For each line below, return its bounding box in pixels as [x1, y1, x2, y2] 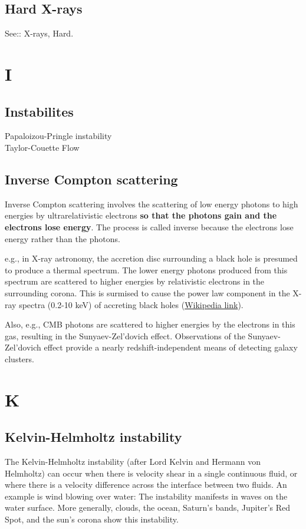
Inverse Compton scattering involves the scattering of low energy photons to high [5, 197, 298, 210]
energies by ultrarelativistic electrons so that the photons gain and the [5, 209, 277, 221]
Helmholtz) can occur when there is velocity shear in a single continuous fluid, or [5, 467, 298, 479]
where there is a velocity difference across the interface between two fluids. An [5, 478, 287, 491]
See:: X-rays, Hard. [5, 27, 74, 39]
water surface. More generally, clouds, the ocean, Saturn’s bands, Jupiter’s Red [5, 501, 291, 514]
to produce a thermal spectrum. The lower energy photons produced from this [5, 263, 288, 276]
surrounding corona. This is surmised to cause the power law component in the [5, 286, 290, 299]
